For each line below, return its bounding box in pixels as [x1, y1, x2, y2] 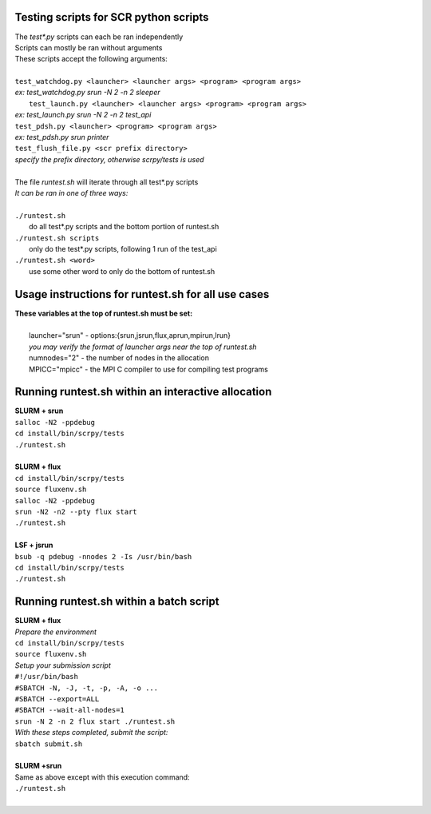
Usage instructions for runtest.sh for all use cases [14, 288, 270, 301]
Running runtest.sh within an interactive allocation [14, 385, 272, 399]
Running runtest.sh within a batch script [14, 595, 219, 609]
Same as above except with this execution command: [14, 772, 191, 782]
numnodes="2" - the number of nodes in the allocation [29, 353, 209, 363]
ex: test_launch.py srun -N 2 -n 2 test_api [14, 110, 152, 120]
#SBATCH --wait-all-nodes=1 [14, 705, 125, 715]
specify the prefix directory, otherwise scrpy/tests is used [14, 154, 204, 164]
